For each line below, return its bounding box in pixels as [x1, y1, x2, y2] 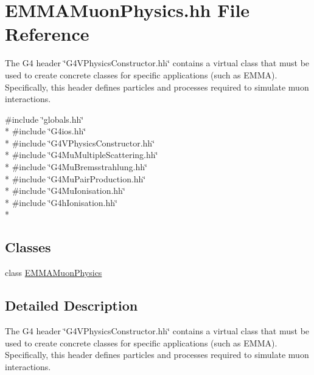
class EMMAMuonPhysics [5, 266, 102, 279]
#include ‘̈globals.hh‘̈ [5, 112, 84, 125]
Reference [5, 21, 89, 46]
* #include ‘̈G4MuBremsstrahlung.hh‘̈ [5, 160, 147, 173]
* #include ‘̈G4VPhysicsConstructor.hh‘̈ [5, 136, 155, 149]
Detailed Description [5, 296, 138, 315]
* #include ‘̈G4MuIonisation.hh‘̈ [5, 184, 125, 197]
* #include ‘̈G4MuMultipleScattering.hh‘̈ [5, 148, 158, 161]
